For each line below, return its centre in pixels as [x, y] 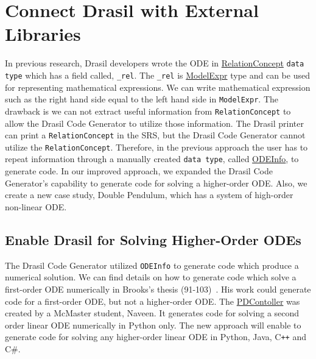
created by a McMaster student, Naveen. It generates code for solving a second [152, 313]
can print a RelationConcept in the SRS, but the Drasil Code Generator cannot [155, 135]
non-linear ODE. [36, 206]
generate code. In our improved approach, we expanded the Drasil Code [139, 171]
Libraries [43, 34]
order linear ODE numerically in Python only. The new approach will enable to [153, 325]
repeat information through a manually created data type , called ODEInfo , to [152, 159]
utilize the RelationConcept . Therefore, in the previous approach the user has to [156, 147]
